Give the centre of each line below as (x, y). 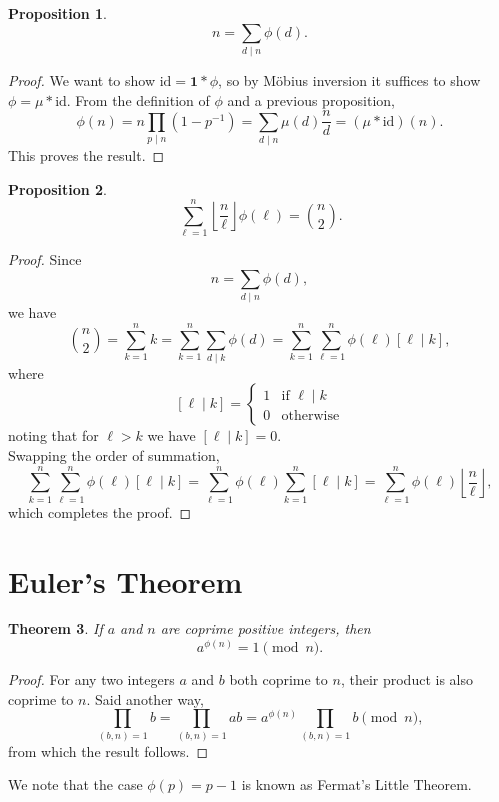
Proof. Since (45, 259)
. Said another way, (145, 698)
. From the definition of (138, 99)
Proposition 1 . (57, 13)
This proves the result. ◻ (86, 154)
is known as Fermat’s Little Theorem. (356, 784)
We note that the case (75, 784)
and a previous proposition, (311, 99)
